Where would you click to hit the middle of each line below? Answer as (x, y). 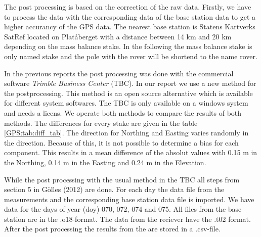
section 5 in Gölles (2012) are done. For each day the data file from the (114, 189)
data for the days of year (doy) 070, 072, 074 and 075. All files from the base (123, 209)
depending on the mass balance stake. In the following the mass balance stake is (128, 46)
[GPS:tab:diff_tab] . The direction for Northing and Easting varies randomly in (126, 133)
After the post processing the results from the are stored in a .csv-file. (112, 229)
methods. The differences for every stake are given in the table (101, 123)
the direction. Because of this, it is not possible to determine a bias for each (121, 142)
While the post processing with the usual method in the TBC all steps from (122, 179)
